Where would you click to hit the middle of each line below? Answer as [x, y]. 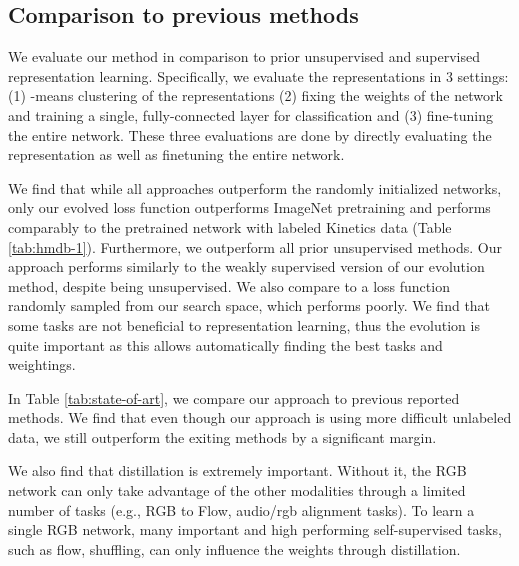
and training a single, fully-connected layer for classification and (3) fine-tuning [250, 114]
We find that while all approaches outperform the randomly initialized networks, [255, 187]
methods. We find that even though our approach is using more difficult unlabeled [260, 417]
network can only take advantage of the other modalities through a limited [237, 490]
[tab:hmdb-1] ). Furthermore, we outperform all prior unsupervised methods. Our [255, 246]
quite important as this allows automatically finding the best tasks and [225, 344]
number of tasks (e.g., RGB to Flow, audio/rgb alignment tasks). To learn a [241, 509]
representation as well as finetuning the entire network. [176, 154]
